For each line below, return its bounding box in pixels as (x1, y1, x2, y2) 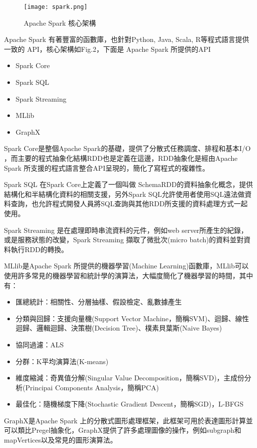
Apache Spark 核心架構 (24, 17, 96, 28)
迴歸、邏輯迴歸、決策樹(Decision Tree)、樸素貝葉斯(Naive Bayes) (15, 323, 222, 333)
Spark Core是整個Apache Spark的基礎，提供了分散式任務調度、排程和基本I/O (4, 143, 251, 153)
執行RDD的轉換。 (10, 244, 68, 254)
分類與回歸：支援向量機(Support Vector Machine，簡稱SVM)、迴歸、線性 (15, 313, 249, 323)
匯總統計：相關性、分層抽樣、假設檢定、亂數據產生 (15, 297, 182, 307)
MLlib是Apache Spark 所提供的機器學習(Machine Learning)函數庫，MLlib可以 (4, 261, 249, 271)
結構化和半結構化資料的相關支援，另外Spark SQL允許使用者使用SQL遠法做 (4, 188, 245, 199)
